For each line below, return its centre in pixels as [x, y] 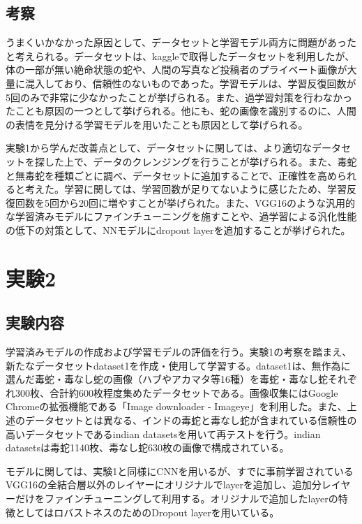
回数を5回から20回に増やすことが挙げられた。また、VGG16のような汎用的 [185, 202]
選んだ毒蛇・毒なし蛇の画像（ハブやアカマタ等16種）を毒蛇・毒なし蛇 [167, 379]
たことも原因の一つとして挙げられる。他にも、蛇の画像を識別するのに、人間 [181, 111]
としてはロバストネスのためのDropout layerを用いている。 [147, 512]
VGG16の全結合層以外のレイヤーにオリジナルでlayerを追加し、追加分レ [168, 485]
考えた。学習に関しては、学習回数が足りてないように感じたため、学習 [186, 189]
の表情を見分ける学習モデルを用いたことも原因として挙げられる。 [157, 124]
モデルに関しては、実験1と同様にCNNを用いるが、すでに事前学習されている [180, 471]
